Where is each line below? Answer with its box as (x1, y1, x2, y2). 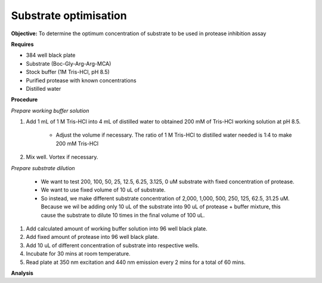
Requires (11, 41, 34, 48)
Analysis (11, 269, 34, 276)
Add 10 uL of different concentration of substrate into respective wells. (26, 242, 200, 249)
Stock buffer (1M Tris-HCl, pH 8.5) (26, 69, 110, 76)
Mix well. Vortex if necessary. (26, 153, 98, 161)
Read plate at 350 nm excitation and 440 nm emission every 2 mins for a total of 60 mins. (26, 259, 246, 266)
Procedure (11, 96, 38, 103)
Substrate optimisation (11, 9, 128, 22)
